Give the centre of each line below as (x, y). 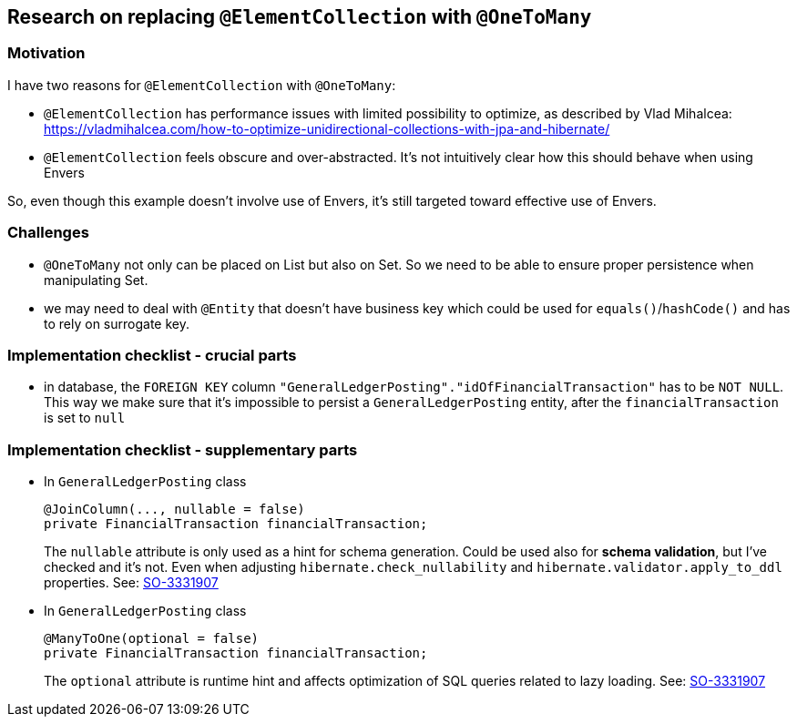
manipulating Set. (96, 280)
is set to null (85, 418)
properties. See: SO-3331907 (131, 583)
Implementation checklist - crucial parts (152, 355)
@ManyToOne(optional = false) (152, 639)
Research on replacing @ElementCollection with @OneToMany (300, 17)
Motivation (46, 53)
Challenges (48, 233)
